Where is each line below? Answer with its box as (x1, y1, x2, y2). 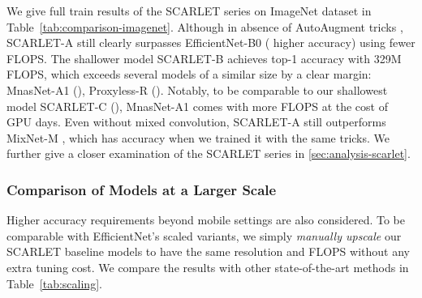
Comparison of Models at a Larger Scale (6, 179, 277, 199)
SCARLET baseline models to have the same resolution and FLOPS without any (6, 243, 410, 260)
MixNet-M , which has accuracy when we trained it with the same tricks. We (6, 129, 390, 146)
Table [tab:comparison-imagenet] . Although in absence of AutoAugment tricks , (6, 18, 403, 35)
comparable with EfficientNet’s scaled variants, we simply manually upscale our (6, 227, 402, 244)
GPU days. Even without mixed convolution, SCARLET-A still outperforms (6, 113, 386, 130)
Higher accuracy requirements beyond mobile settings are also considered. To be (6, 211, 405, 228)
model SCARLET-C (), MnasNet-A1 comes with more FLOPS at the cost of (6, 97, 388, 114)
